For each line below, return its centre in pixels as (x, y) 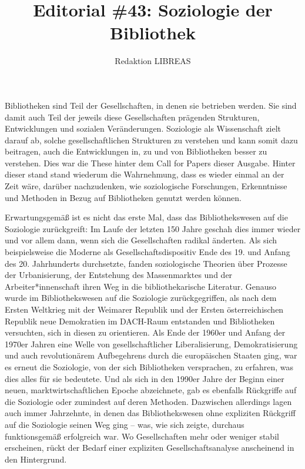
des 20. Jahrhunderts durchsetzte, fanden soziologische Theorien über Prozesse (146, 263)
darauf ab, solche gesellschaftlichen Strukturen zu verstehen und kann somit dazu (151, 140)
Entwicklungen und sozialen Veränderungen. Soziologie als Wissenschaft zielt (143, 128)
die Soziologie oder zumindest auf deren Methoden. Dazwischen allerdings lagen (148, 401)
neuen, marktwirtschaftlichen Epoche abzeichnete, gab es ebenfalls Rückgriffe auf (151, 390)
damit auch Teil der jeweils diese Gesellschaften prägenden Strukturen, (132, 117)
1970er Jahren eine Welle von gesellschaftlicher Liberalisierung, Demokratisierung (151, 344)
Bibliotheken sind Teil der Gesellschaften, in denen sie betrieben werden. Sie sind (151, 105)
